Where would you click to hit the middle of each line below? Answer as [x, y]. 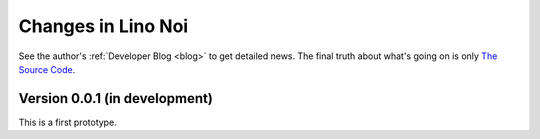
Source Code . [47, 69]
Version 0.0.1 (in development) [116, 98]
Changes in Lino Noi [103, 26]
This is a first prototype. [67, 122]
